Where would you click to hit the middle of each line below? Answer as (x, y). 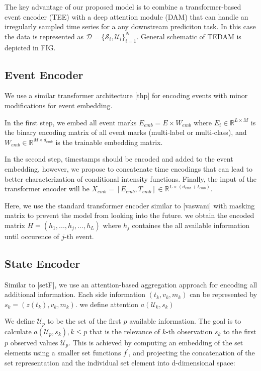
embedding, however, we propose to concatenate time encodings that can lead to (128, 168)
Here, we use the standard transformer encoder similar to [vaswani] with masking (130, 205)
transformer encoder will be (47, 189)
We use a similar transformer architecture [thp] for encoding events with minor (126, 95)
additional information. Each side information (75, 294)
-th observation (189, 331)
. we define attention (107, 304)
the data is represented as (44, 36)
